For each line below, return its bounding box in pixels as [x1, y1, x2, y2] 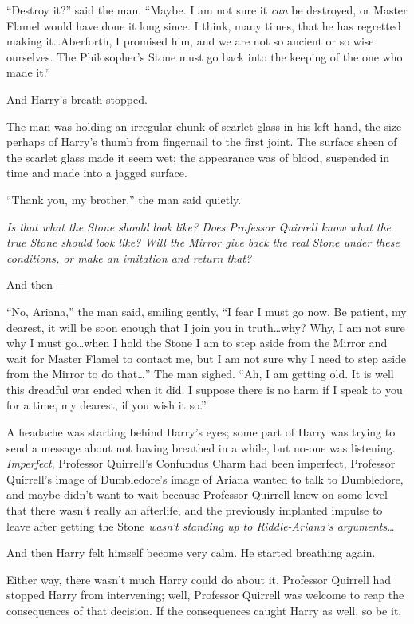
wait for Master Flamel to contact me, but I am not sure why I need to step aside [6, 350, 407, 366]
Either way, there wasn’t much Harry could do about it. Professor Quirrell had [6, 571, 392, 587]
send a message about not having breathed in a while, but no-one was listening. [6, 439, 396, 456]
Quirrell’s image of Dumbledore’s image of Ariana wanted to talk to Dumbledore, [6, 470, 404, 487]
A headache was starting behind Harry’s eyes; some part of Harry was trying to [6, 424, 396, 440]
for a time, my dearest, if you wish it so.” [6, 397, 207, 413]
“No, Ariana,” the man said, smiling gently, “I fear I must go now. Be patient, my [6, 302, 407, 319]
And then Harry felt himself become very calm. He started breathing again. [6, 544, 376, 561]
